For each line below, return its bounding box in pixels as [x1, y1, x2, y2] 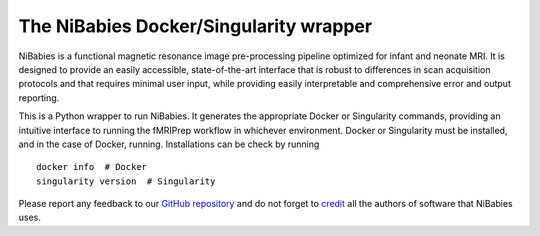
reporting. [18, 91, 60, 104]
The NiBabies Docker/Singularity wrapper [18, 15, 373, 37]
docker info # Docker [36, 161, 148, 173]
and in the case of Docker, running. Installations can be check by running [18, 138, 320, 150]
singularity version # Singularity [36, 175, 216, 187]
